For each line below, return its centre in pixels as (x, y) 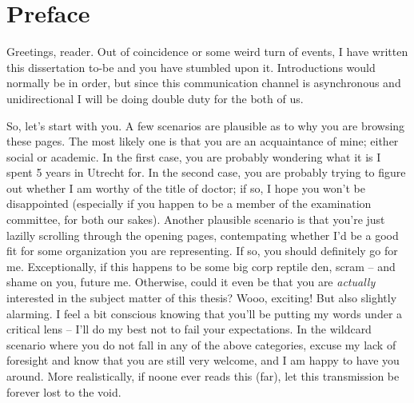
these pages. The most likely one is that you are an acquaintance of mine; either (203, 141)
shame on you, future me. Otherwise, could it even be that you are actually (191, 282)
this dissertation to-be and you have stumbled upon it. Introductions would (191, 67)
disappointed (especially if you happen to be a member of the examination (189, 203)
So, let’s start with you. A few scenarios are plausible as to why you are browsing (206, 125)
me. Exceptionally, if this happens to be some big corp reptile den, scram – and (201, 266)
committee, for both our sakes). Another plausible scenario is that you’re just (196, 219)
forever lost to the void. (64, 391)
